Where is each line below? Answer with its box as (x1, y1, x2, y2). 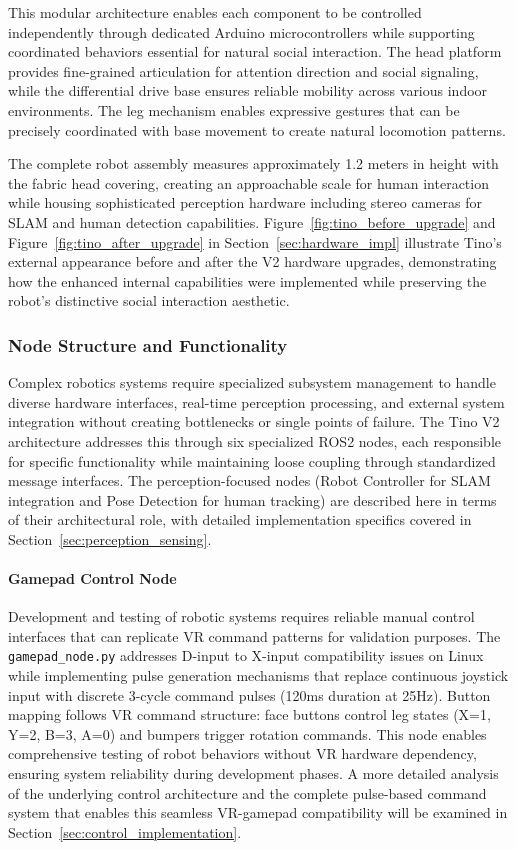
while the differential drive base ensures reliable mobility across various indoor (8, 80, 488, 101)
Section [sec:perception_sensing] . (8, 528, 212, 549)
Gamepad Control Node (8, 568, 177, 589)
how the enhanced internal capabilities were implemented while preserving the (8, 270, 487, 291)
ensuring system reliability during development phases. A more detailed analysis (8, 763, 499, 784)
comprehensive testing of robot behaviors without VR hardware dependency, (8, 743, 477, 764)
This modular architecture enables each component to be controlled (8, 2, 422, 22)
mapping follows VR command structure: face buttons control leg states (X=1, (8, 704, 491, 725)
